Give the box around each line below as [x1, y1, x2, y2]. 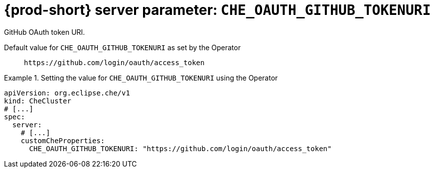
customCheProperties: [20, 136, 105, 145]
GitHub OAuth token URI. [4, 27, 85, 36]
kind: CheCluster [4, 96, 71, 105]
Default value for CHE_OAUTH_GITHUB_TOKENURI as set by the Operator [4, 43, 241, 52]
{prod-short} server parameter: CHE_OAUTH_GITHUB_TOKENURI [4, 1, 431, 18]
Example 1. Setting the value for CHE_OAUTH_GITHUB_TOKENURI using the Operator [4, 73, 278, 82]
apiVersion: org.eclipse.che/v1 [4, 88, 130, 97]
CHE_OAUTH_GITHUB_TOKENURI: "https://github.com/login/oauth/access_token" [29, 144, 332, 153]
